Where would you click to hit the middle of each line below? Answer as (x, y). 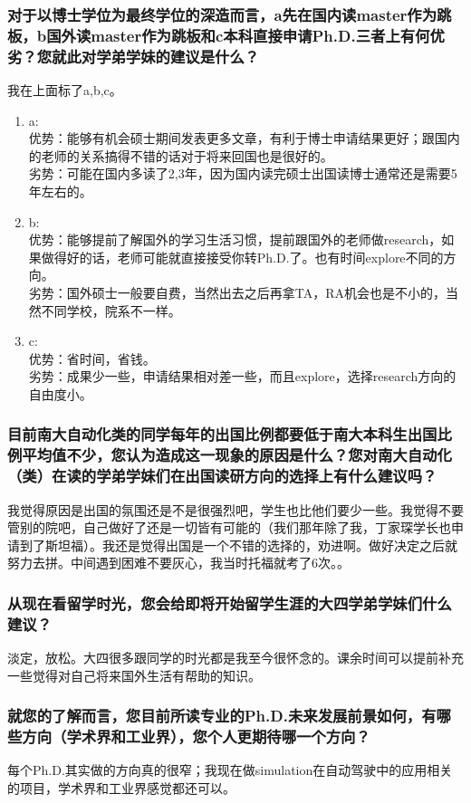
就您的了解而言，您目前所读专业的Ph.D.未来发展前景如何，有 (222, 716)
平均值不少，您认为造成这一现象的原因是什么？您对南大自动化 (237, 455)
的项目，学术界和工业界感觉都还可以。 (121, 788)
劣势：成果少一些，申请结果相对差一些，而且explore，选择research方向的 (242, 376)
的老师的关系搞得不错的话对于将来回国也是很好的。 (181, 155)
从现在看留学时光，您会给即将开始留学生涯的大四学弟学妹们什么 (230, 602)
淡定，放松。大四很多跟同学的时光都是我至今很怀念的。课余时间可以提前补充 (235, 658)
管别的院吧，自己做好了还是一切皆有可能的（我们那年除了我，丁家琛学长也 (229, 527)
